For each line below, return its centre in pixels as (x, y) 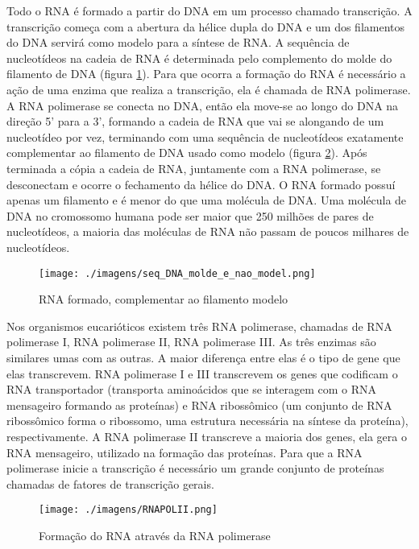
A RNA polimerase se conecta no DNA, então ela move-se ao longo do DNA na (203, 105)
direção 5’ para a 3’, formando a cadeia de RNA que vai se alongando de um (195, 121)
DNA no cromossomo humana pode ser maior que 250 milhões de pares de (190, 215)
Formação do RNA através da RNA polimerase (155, 535)
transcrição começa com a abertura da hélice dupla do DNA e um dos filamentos (206, 26)
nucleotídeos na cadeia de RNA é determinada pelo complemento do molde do (199, 58)
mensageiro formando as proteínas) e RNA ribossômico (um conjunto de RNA (199, 405)
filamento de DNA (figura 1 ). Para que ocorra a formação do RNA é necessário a (206, 74)
